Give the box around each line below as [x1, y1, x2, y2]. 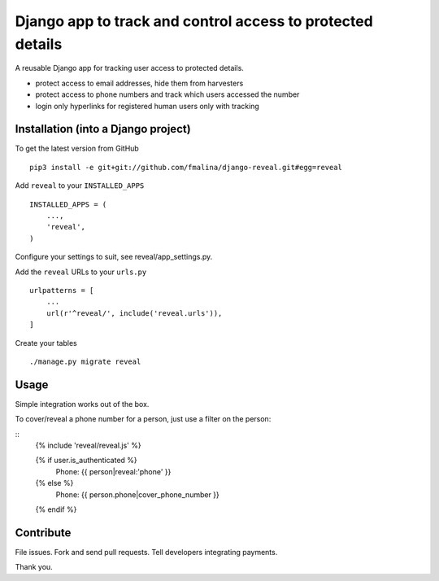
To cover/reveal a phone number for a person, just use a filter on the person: [15, 414, 272, 424]
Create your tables [15, 338, 77, 347]
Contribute [15, 526, 72, 539]
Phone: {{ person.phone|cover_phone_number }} [55, 489, 219, 500]
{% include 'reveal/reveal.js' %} [35, 440, 141, 450]
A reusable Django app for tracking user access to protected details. [15, 63, 244, 73]
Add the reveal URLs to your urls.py [15, 267, 147, 277]
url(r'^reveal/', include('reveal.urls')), [46, 308, 223, 317]
